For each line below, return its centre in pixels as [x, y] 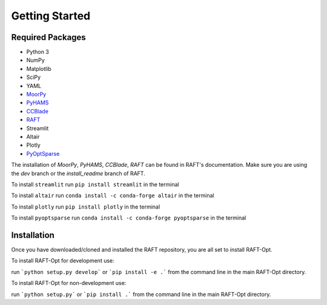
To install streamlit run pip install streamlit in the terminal [95, 184]
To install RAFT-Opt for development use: [63, 261]
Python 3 [38, 52]
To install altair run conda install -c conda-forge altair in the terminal [113, 196]
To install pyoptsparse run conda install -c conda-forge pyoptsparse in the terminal [129, 218]
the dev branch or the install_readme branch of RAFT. [78, 173]
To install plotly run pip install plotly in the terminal [86, 207]
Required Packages [48, 37]
